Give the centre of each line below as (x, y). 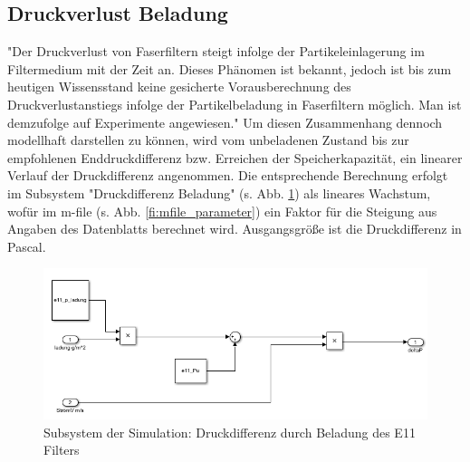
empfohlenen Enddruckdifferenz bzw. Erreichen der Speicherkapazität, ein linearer (235, 157)
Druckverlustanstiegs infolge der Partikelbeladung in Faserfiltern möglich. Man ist (235, 104)
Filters (62, 450)
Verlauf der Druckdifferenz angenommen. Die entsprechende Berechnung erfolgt (228, 175)
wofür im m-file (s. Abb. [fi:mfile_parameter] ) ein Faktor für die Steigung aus (222, 211)
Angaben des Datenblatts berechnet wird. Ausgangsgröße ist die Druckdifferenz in (235, 229)
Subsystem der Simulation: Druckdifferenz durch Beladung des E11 (230, 432)
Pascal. (27, 246)
